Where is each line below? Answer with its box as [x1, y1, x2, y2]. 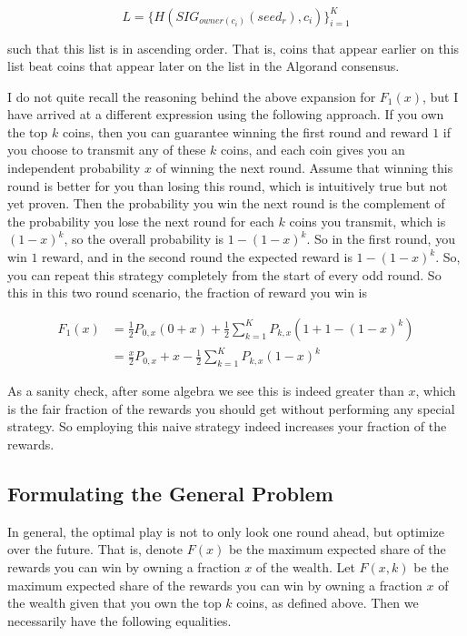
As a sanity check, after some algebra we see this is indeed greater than [7, 381, 404, 400]
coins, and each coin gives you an [221, 140, 405, 159]
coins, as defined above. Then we [236, 593, 419, 612]
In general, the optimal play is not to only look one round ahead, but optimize [7, 521, 444, 540]
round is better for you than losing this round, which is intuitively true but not [7, 176, 448, 195]
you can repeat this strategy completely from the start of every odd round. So [7, 265, 442, 284]
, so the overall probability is [64, 229, 224, 248]
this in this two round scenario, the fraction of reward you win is [7, 283, 368, 302]
